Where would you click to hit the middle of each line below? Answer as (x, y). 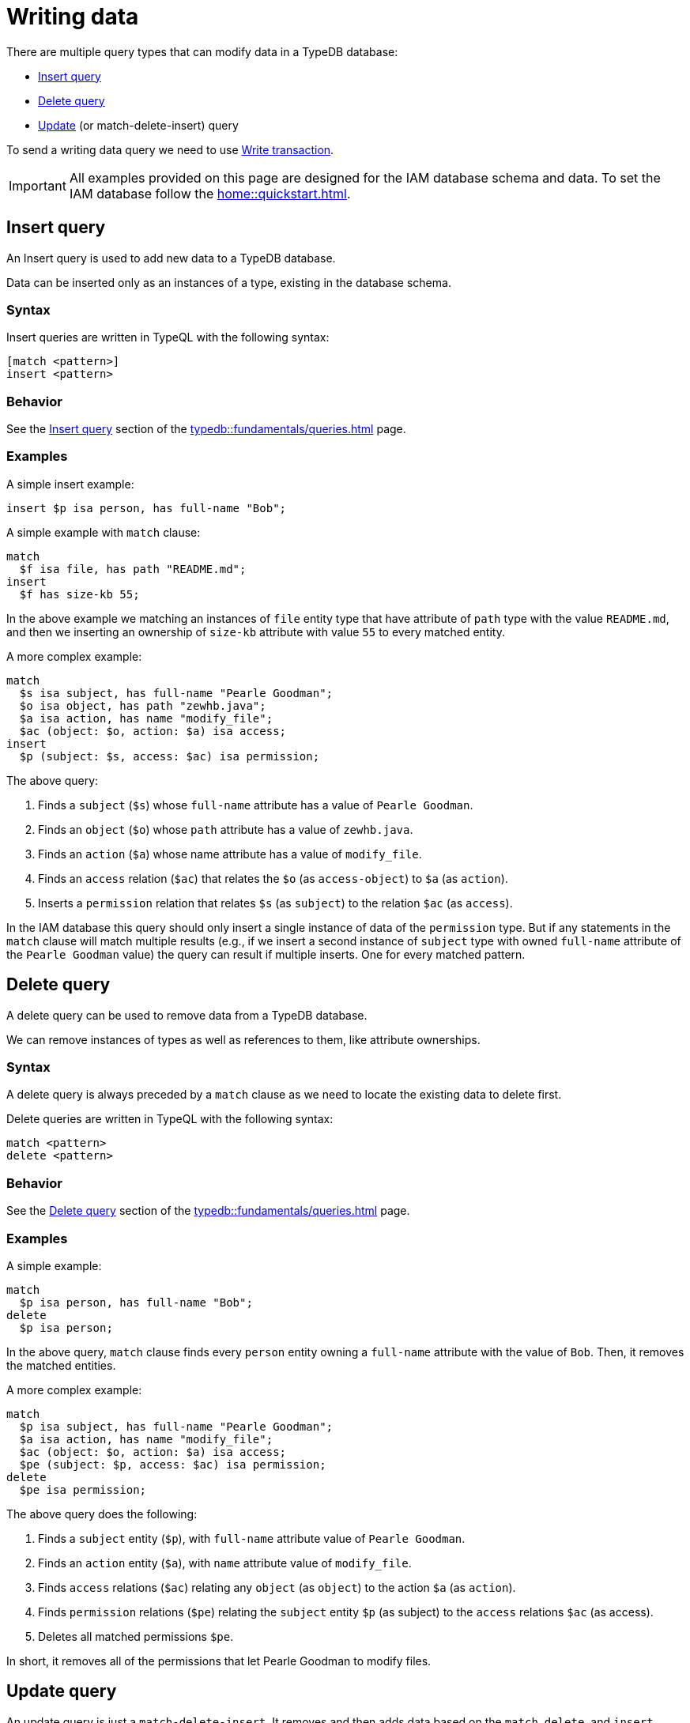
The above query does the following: (102, 1514)
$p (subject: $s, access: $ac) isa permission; (170, 756)
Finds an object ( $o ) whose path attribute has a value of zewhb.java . (226, 829)
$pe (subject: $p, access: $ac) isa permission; (173, 1464)
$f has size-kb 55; (79, 594)
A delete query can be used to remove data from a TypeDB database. (187, 1015)
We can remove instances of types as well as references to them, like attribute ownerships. (243, 1039)
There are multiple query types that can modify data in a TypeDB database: (202, 51)
